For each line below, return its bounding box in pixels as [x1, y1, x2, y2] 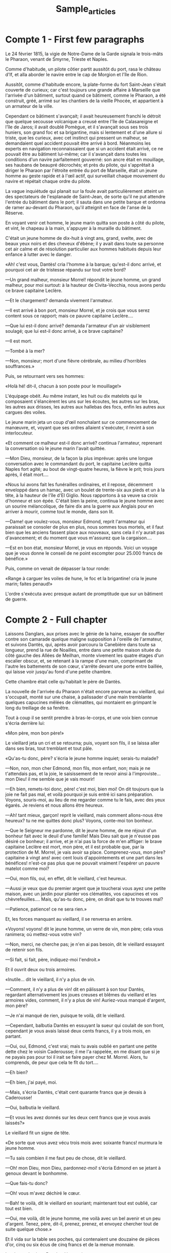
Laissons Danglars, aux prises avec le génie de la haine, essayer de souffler [5, 631, 165, 637]
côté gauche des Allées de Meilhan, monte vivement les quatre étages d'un [5, 652, 164, 658]
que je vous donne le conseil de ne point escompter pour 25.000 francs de [5, 550, 163, 556]
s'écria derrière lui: [5, 720, 45, 726]
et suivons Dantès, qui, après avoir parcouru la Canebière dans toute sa [5, 642, 156, 648]
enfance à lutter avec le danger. [5, 251, 72, 257]
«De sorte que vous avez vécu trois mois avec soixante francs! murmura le [5, 1140, 162, 1146]
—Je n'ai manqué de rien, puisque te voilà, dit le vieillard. [5, 1013, 126, 1019]
